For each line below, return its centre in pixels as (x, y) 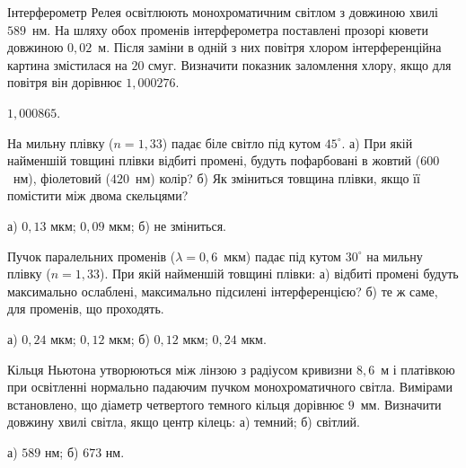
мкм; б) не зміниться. (167, 225)
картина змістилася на (67, 64)
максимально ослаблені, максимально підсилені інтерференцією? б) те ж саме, (223, 291)
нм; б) (62, 451)
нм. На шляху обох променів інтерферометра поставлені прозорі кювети (230, 29)
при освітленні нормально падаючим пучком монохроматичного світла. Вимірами (230, 387)
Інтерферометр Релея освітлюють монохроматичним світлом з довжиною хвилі (223, 12)
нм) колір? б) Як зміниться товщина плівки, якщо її (277, 177)
